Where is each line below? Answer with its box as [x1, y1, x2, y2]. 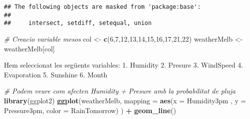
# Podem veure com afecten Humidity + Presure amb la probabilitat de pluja [4, 86, 236, 96]
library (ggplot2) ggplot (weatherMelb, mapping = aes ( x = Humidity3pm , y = [4, 95, 246, 105]
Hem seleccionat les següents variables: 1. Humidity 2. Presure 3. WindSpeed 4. [4, 60, 243, 70]
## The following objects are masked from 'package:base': [4, 3, 201, 10]
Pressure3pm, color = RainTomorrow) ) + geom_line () [4, 105, 176, 115]
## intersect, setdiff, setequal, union [4, 20, 152, 27]
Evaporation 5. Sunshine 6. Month [4, 69, 108, 79]
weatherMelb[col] [4, 43, 55, 53]
